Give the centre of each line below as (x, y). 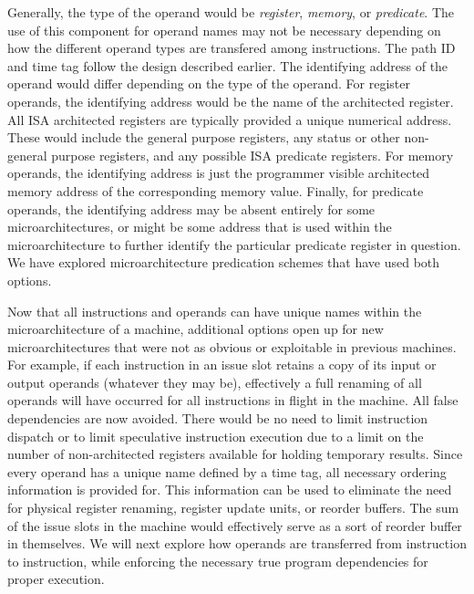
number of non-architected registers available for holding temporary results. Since (235, 454)
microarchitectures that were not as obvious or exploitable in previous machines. (232, 346)
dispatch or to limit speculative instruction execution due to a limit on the (216, 436)
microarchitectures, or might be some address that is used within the (200, 227)
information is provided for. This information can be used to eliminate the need (230, 490)
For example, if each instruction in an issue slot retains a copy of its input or (222, 365)
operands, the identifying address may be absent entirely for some (191, 208)
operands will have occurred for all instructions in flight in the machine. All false (233, 400)
